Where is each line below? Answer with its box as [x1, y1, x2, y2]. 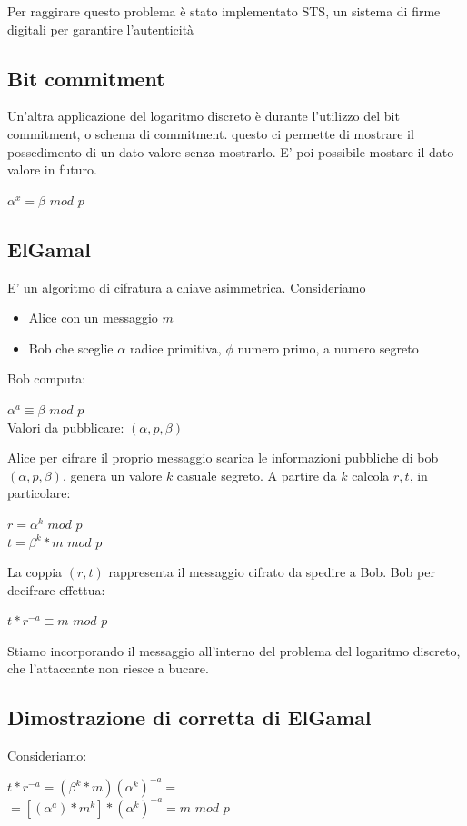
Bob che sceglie [28, 338, 114, 357]
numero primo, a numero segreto [237, 338, 419, 357]
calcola [352, 465, 390, 484]
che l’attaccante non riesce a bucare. [7, 659, 209, 678]
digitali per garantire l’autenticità [7, 19, 194, 38]
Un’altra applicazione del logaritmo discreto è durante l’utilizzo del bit [7, 106, 400, 125]
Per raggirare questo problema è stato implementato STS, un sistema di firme [7, 2, 441, 20]
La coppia [7, 562, 63, 582]
